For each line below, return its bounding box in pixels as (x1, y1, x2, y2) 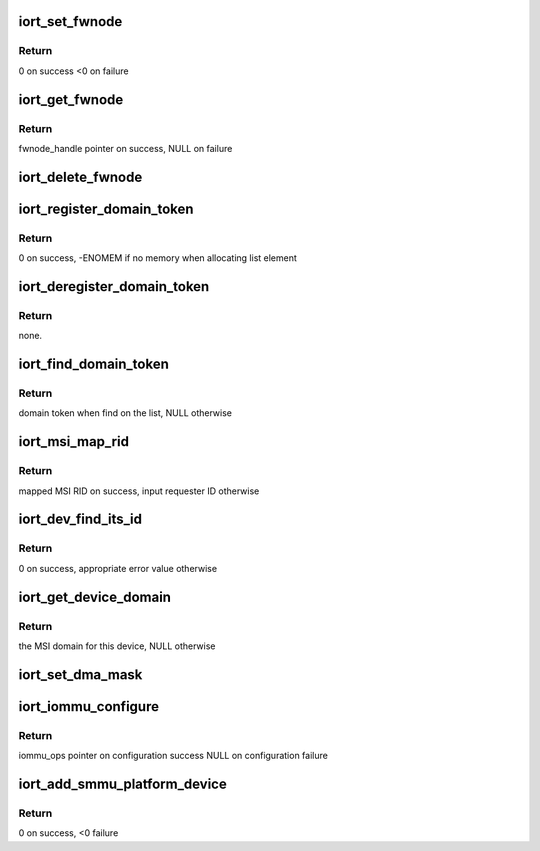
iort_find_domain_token (18, 356, 170, 373)
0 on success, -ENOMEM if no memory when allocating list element (18, 252, 297, 264)
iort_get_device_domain (18, 588, 172, 605)
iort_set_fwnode (18, 13, 123, 30)
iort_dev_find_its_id (18, 511, 142, 528)
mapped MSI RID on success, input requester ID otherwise (18, 485, 260, 497)
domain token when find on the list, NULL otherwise (18, 407, 232, 419)
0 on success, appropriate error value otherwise (18, 562, 218, 574)
